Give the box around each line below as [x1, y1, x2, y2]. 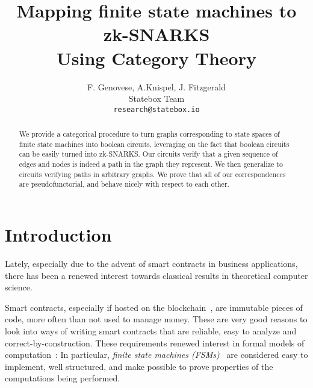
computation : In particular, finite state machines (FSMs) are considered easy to [5, 348, 308, 361]
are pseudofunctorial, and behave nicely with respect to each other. [19, 179, 229, 189]
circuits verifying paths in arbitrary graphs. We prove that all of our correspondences [19, 169, 286, 179]
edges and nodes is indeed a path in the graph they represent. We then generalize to [19, 159, 283, 169]
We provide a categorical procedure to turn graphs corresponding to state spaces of [19, 129, 280, 139]
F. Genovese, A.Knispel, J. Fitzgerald [87, 80, 226, 93]
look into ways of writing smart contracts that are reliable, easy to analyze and [5, 324, 297, 337]
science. [5, 281, 33, 293]
